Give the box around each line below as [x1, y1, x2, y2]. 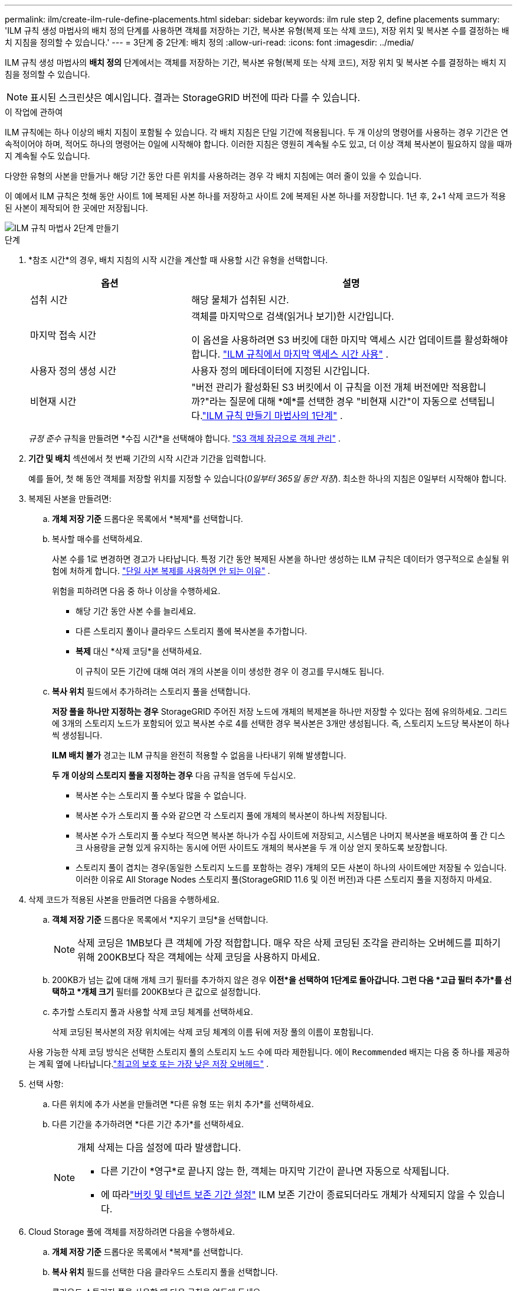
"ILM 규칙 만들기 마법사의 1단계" [202, 410, 338, 421]
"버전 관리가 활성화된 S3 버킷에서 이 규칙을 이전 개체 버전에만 [191, 381, 449, 393]
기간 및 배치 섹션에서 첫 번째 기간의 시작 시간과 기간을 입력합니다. [28, 453, 266, 463]
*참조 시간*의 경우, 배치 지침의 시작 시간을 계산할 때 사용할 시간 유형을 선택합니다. [28, 255, 328, 265]
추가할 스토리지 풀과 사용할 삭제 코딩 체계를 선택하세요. [52, 1007, 253, 1017]
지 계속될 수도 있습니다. [5, 151, 90, 161]
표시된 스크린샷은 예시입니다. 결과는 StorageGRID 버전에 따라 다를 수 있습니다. [30, 92, 361, 103]
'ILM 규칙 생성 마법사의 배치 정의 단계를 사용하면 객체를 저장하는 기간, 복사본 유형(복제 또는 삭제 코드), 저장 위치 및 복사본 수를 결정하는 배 [5, 25, 509, 35]
